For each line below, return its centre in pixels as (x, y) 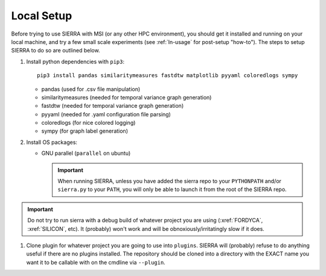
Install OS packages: (52, 142)
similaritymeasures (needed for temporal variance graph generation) (126, 97)
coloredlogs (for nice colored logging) (88, 123)
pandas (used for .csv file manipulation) (91, 89)
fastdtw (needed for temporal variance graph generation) (113, 106)
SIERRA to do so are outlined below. (56, 51)
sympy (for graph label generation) (85, 131)
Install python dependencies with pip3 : (75, 61)
